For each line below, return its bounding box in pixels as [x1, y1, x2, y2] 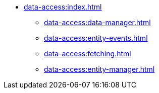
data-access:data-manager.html [44, 18, 151, 27]
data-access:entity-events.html [44, 34, 148, 42]
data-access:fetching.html [44, 49, 131, 58]
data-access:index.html [24, 3, 102, 11]
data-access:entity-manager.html [44, 65, 155, 73]
